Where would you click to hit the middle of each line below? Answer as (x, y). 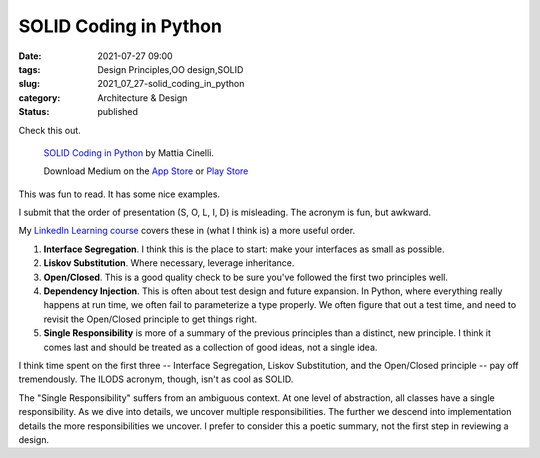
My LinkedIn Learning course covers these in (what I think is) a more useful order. (186, 231)
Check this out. (50, 130)
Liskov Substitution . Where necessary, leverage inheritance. (169, 263)
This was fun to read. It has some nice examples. (119, 194)
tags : (29, 69)
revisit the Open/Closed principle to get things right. (150, 319)
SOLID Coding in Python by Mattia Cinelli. (129, 152)
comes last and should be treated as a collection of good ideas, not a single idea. (210, 347)
